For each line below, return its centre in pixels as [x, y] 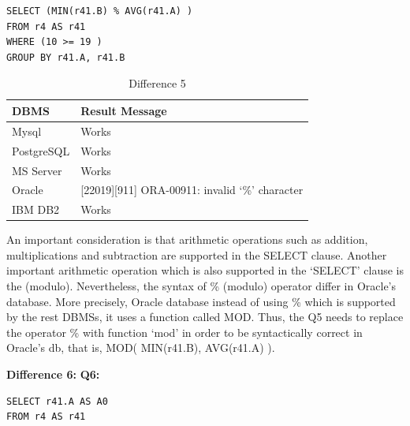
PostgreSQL [41, 150]
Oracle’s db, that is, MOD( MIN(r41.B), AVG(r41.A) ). [141, 348]
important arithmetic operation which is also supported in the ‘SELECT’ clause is [205, 270]
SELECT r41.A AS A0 [57, 401]
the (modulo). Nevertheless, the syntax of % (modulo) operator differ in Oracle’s [201, 286]
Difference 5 [157, 83]
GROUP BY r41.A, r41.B [66, 57]
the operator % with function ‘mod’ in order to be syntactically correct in [184, 332]
